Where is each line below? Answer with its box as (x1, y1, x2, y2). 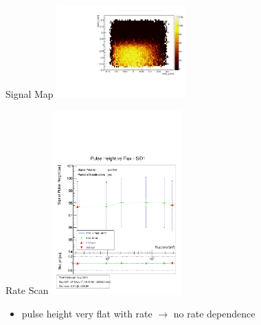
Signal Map (5, 86, 54, 101)
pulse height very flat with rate (21, 306, 152, 321)
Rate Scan (5, 283, 49, 297)
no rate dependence (173, 306, 256, 321)
